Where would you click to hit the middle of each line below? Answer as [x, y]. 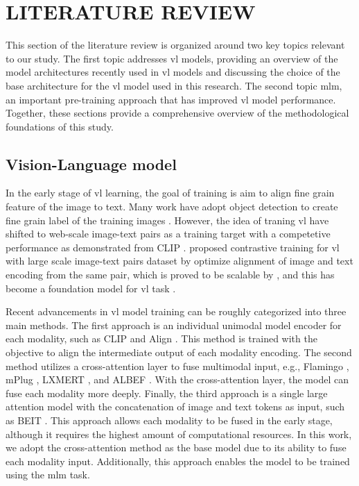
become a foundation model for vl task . [91, 288]
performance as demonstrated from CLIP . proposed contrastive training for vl [173, 247]
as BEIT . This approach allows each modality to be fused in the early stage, [169, 420]
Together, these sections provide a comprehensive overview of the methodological [177, 113]
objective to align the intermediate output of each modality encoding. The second [179, 352]
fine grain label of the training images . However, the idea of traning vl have [167, 220]
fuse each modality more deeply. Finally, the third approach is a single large [167, 393]
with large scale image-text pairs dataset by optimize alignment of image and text [179, 261]
